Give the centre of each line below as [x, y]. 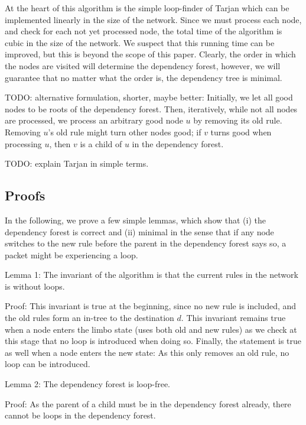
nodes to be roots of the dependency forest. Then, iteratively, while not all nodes [151, 108]
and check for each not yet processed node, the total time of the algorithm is [144, 31]
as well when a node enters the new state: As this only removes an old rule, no [147, 352]
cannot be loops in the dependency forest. [80, 415]
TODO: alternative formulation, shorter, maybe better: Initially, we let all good [149, 97]
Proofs [25, 195]
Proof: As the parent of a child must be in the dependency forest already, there [148, 403]
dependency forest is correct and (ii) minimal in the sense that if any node [139, 231]
